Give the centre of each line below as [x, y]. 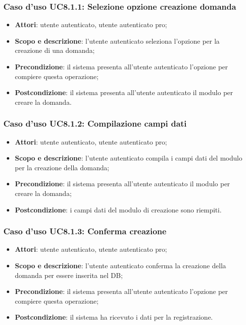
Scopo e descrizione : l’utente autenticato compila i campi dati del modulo [129, 158]
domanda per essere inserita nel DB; [69, 275]
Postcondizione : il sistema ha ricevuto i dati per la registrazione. [114, 317]
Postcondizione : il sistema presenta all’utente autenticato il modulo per [124, 92]
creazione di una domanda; [55, 50]
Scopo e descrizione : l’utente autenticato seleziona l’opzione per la [117, 41]
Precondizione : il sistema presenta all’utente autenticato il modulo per [122, 184]
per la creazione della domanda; [62, 167]
